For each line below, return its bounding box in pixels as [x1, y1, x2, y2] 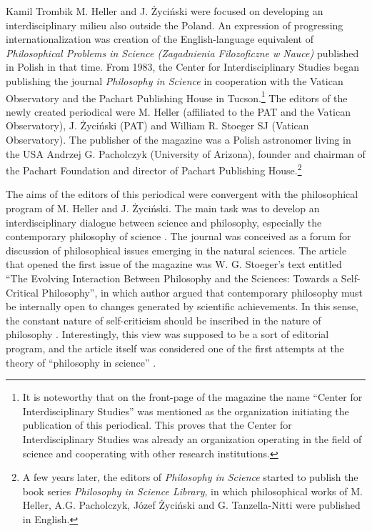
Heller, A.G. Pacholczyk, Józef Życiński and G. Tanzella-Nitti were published [22, 497, 361, 512]
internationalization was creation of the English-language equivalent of [6, 31, 313, 46]
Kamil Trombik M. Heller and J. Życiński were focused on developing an [6, 4, 323, 18]
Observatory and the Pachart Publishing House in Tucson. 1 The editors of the [6, 88, 348, 105]
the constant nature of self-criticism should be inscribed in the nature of [6, 312, 321, 327]
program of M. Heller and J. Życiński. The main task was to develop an [6, 201, 320, 216]
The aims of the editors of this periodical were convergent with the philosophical [6, 187, 358, 202]
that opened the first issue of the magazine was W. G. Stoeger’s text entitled [6, 257, 342, 272]
